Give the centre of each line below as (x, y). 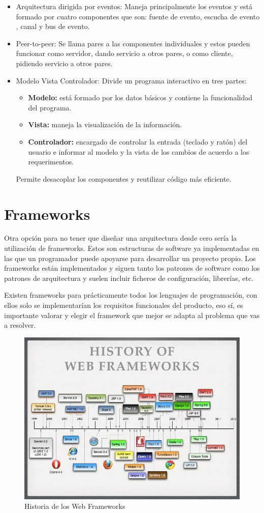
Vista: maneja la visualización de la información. (105, 124)
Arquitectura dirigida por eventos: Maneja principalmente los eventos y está (134, 6)
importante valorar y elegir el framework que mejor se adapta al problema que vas (132, 315)
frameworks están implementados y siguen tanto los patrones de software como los (132, 268)
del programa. (50, 107)
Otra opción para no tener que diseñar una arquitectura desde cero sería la (121, 238)
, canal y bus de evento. (53, 26)
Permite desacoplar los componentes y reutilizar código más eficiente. (124, 178)
